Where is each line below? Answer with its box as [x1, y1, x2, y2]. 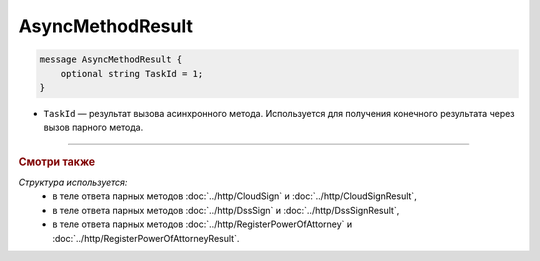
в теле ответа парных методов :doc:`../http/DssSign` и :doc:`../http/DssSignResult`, [52, 204, 400, 216]
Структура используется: [18, 176, 128, 188]
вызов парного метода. [43, 121, 144, 134]
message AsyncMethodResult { [39, 54, 183, 65]
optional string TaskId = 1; [60, 68, 204, 79]
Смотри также [18, 155, 96, 169]
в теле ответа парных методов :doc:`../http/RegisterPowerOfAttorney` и [52, 218, 353, 230]
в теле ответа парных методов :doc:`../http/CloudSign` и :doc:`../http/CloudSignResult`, [52, 190, 417, 202]
